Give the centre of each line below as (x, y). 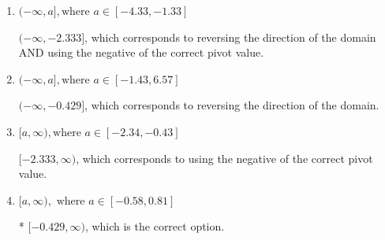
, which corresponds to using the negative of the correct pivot (224, 158)
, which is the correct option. (155, 226)
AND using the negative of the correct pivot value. (141, 52)
